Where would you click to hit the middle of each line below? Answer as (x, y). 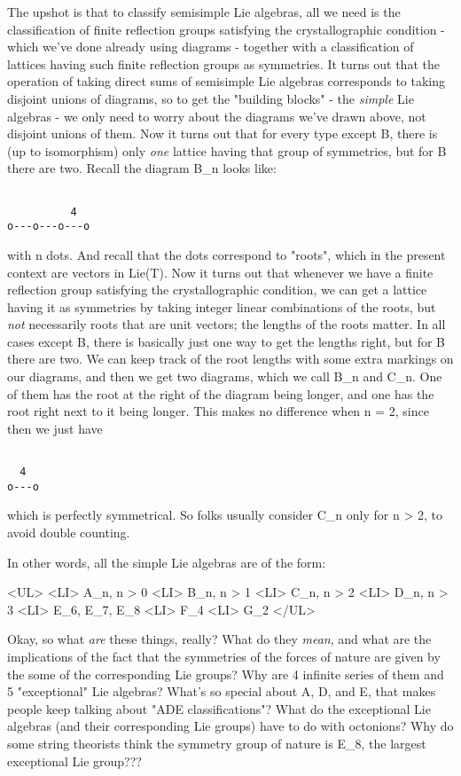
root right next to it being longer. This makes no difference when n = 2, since (218, 411)
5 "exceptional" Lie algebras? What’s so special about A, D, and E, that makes (222, 691)
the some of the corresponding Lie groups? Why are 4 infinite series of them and (226, 674)
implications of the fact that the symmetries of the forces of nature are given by (224, 656)
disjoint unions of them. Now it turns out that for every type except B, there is (223, 133)
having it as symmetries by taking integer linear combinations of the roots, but (222, 306)
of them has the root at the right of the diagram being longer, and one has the (221, 393)
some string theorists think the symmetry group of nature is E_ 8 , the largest (217, 743)
